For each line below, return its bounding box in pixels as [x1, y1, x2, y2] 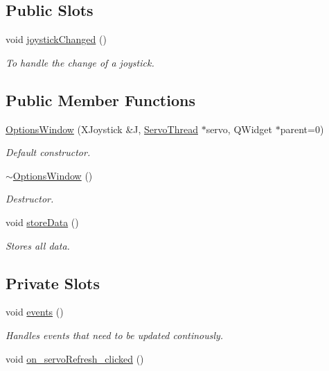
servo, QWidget [206, 121, 273, 136]
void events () [6, 304, 64, 319]
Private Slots [6, 272, 100, 293]
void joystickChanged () [6, 32, 107, 46]
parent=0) [280, 121, 324, 136]
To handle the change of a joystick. [6, 55, 154, 69]
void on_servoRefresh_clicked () [6, 351, 144, 365]
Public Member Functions [6, 89, 195, 110]
